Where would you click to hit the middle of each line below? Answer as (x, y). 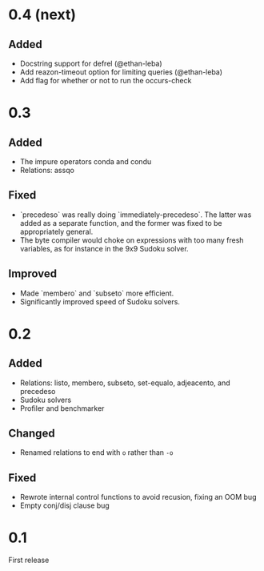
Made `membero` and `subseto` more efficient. (97, 293)
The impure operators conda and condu (86, 161)
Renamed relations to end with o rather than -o (96, 452)
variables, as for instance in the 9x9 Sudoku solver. (104, 248)
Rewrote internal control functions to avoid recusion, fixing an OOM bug (138, 497)
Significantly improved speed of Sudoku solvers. (100, 301)
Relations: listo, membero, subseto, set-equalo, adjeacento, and (125, 383)
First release (29, 560)
